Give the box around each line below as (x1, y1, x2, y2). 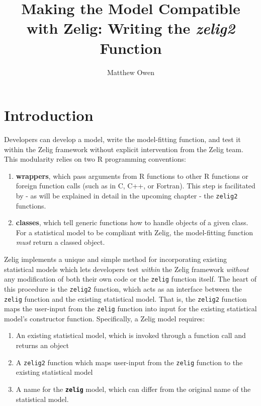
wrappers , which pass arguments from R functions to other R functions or (16, 170, 248, 181)
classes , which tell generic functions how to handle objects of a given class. (16, 217, 248, 228)
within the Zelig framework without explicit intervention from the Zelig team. (4, 144, 243, 154)
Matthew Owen (107, 66, 155, 77)
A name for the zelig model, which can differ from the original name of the (16, 383, 251, 394)
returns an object (16, 340, 69, 351)
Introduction (4, 105, 94, 125)
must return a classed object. (16, 237, 105, 247)
